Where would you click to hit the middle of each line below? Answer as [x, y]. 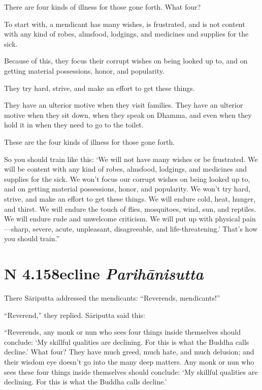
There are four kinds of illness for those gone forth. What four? [103, 7]
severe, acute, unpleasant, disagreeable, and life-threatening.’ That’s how [145, 228]
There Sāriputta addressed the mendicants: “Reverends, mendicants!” [112, 298]
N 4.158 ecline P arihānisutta [104, 274]
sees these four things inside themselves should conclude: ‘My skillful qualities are [131, 371]
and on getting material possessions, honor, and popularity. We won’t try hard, [127, 189]
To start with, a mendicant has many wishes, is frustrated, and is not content [125, 24]
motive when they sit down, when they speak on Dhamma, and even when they [128, 115]
